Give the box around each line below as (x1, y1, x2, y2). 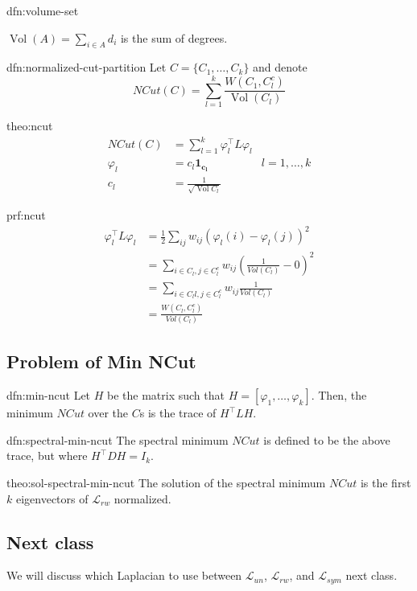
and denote (253, 59, 308, 76)
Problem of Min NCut (6, 349, 196, 374)
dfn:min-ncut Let (6, 387, 91, 404)
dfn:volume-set (6, 2, 79, 18)
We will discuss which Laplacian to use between (6, 567, 242, 584)
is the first (360, 474, 411, 490)
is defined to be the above (263, 431, 390, 448)
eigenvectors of (15, 490, 89, 507)
